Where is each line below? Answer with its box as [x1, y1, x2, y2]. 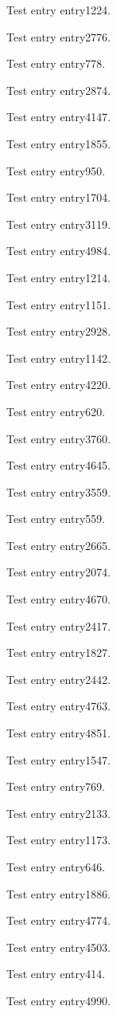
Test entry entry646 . [6, 859, 106, 874]
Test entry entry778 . [6, 55, 106, 72]
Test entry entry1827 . [6, 644, 111, 661]
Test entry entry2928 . [6, 323, 111, 340]
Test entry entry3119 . [6, 215, 111, 232]
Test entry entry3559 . [6, 483, 111, 500]
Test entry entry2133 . [6, 804, 111, 821]
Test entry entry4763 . [6, 698, 111, 714]
